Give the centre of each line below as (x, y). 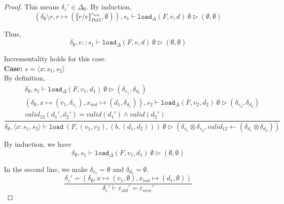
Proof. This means (32, 6)
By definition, (25, 78)
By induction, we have (38, 143)
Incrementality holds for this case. (55, 59)
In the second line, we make (46, 169)
